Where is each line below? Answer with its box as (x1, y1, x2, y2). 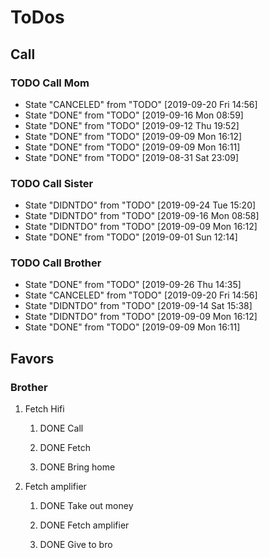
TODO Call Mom (10, 76, 90, 90)
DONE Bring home (39, 461, 116, 473)
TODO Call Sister (10, 176, 94, 190)
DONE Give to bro (39, 539, 113, 551)
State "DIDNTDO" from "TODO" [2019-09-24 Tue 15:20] (24, 199, 257, 211)
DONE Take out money (39, 500, 134, 512)
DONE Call (39, 422, 84, 435)
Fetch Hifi (24, 403, 65, 415)
